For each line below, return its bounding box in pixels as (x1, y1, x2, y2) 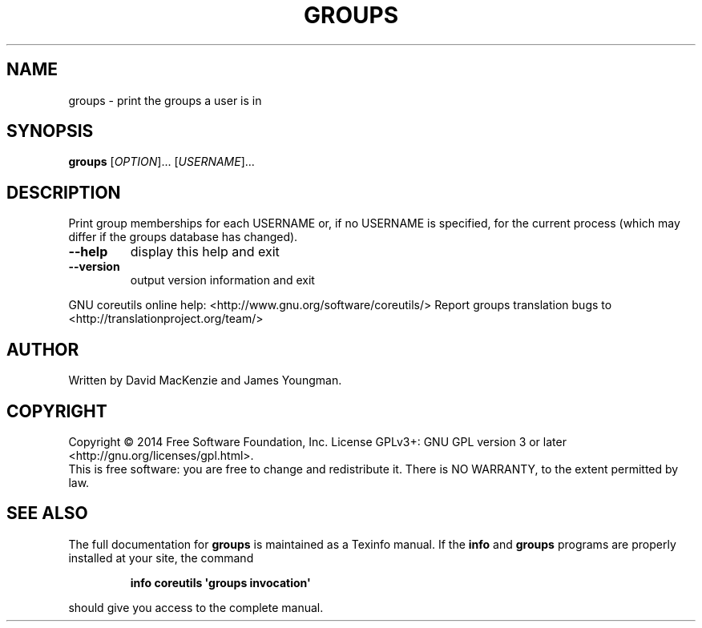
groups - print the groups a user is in (68, 93, 262, 107)
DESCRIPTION (6, 182, 121, 203)
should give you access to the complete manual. (68, 600, 324, 614)
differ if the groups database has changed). (68, 230, 298, 244)
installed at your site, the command (68, 550, 254, 565)
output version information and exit (130, 273, 315, 288)
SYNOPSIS (6, 121, 94, 142)
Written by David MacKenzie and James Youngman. (68, 373, 342, 388)
